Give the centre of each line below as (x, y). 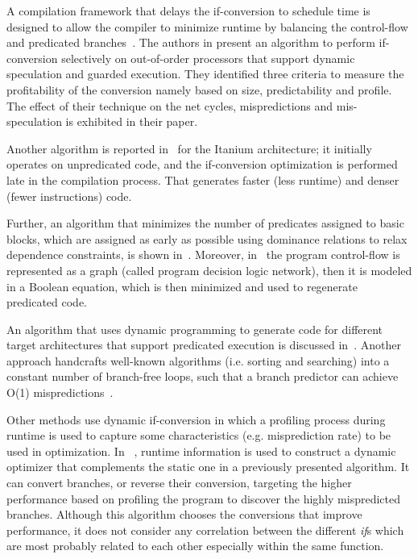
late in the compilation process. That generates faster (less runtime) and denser (203, 179)
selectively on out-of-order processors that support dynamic (208, 58)
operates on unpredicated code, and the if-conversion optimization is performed (202, 164)
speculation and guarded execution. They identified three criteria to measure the (205, 74)
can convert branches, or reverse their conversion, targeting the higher (179, 483)
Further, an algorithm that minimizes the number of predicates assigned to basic (205, 223)
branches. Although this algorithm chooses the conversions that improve (184, 514)
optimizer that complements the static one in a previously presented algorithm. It (208, 467)
